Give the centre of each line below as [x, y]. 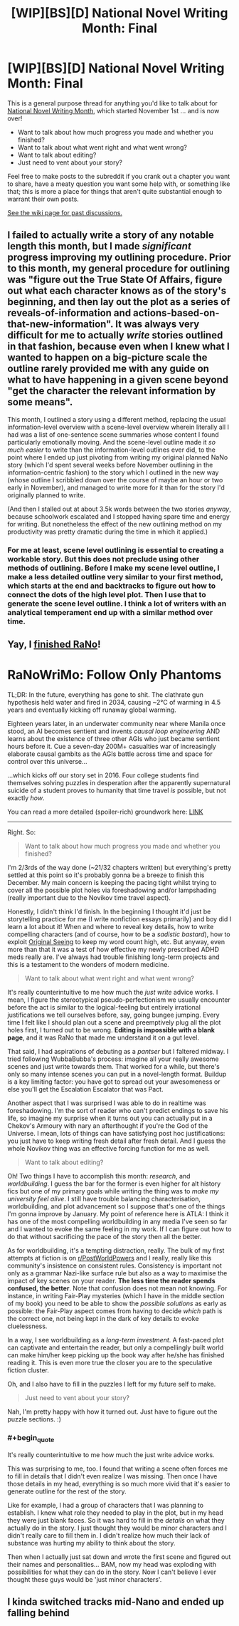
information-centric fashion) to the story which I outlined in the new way [113, 472]
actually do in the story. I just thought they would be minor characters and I [117, 1528]
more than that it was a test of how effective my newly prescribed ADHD [113, 949]
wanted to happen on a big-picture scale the [107, 358]
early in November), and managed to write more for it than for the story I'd [116, 487]
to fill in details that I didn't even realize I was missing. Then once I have [112, 1476]
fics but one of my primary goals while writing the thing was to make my [113, 1191]
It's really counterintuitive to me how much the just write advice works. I [113, 992]
